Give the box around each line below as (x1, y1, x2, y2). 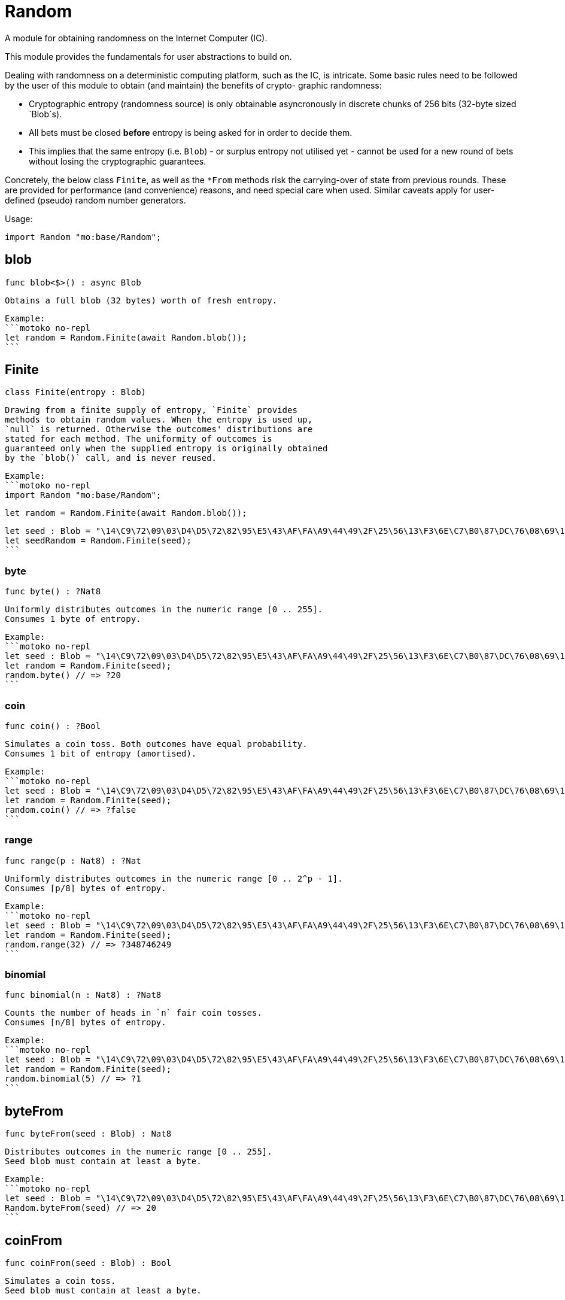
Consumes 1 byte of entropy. (5, 614, 141, 624)
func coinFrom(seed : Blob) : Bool (5, 1258, 172, 1268)
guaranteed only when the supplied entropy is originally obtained (5, 444, 328, 454)
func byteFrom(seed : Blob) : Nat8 (5, 1129, 172, 1139)
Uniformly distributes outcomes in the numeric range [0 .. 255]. (5, 605, 323, 615)
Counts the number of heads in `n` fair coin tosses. (5, 1008, 262, 1018)
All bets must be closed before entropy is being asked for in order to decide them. (29, 127, 353, 138)
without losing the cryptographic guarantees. (29, 156, 206, 166)
